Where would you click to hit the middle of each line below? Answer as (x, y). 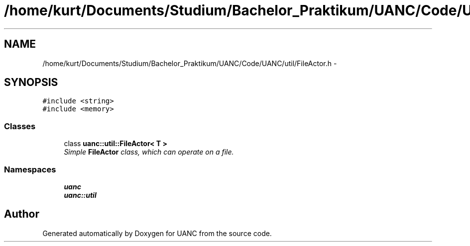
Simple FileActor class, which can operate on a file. (149, 152)
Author (22, 214)
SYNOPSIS (31, 82)
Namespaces (30, 169)
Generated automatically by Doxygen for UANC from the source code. (157, 233)
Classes (20, 126)
